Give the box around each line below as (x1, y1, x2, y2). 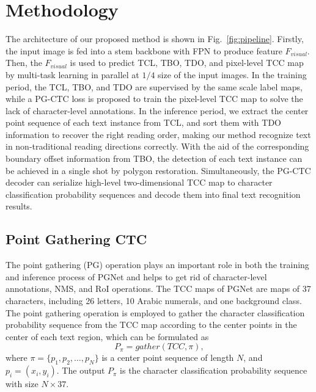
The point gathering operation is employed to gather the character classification (6, 306, 305, 319)
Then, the (6, 56, 42, 69)
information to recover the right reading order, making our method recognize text (6, 128, 311, 140)
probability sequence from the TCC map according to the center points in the (6, 318, 297, 331)
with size (6, 377, 39, 390)
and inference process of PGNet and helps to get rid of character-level (6, 270, 267, 283)
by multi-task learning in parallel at (6, 68, 139, 81)
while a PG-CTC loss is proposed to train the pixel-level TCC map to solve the (6, 92, 303, 105)
